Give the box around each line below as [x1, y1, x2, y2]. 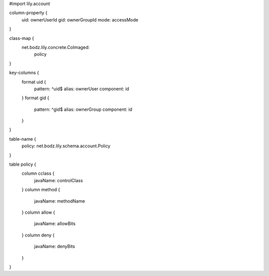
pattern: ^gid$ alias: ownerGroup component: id [34, 106, 133, 112]
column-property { [9, 10, 47, 16]
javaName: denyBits [34, 244, 75, 250]
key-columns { [9, 70, 39, 76]
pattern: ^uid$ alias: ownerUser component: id [34, 85, 130, 92]
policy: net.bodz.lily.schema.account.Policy [21, 143, 111, 149]
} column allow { [21, 209, 55, 215]
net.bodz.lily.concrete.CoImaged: [21, 44, 90, 50]
